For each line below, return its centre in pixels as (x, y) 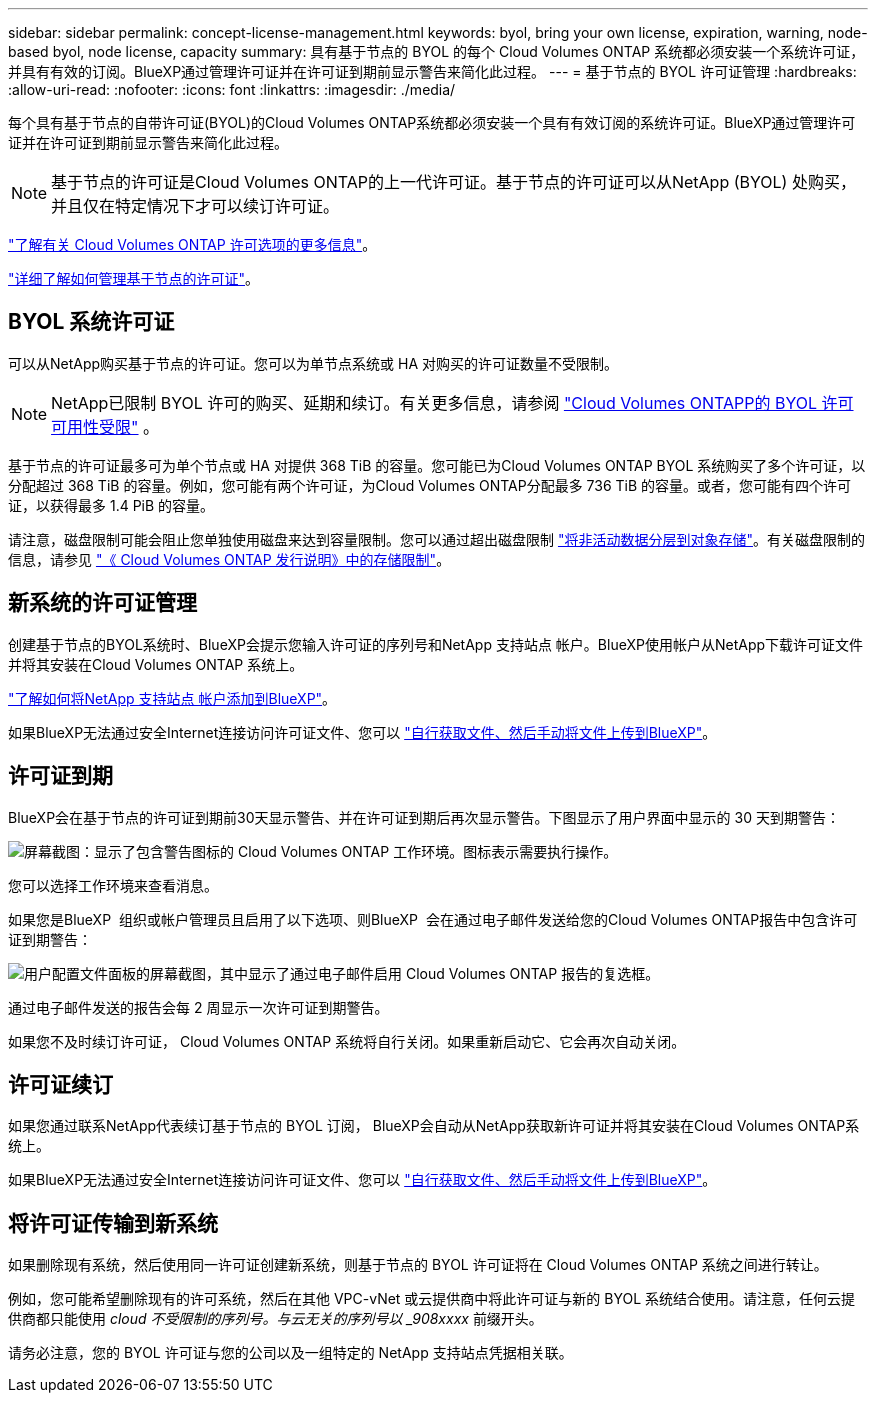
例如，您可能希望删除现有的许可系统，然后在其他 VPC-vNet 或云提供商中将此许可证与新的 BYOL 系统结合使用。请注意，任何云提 (432, 1299)
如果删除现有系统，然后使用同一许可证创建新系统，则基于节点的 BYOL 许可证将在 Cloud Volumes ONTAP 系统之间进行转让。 (418, 1265)
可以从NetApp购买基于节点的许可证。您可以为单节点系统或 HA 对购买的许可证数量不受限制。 (313, 363)
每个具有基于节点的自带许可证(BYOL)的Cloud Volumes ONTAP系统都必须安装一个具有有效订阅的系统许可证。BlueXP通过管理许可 (432, 122)
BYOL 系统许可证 (91, 322)
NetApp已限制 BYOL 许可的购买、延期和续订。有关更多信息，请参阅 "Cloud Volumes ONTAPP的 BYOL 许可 (452, 402)
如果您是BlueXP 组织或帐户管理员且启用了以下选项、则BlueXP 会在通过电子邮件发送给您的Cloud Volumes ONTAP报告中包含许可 (433, 919)
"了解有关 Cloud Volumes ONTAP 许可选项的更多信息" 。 (192, 244)
